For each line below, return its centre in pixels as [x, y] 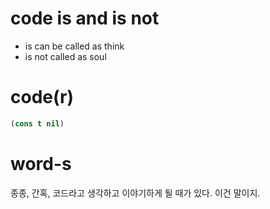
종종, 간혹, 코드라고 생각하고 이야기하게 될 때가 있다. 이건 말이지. [135, 193]
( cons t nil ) [37, 123]
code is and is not [85, 18]
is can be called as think [74, 46]
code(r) [42, 97]
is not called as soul [65, 56]
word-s [41, 163]
